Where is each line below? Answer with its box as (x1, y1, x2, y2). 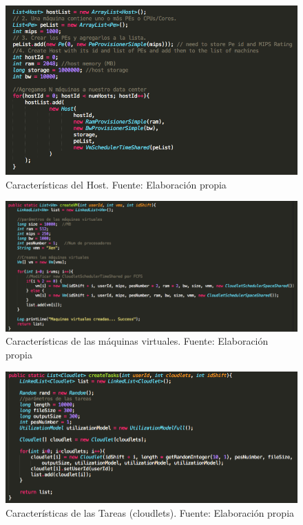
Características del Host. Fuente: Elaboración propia (6, 177, 227, 191)
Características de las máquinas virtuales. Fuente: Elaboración (6, 334, 269, 348)
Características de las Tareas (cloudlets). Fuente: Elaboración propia (6, 505, 295, 519)
